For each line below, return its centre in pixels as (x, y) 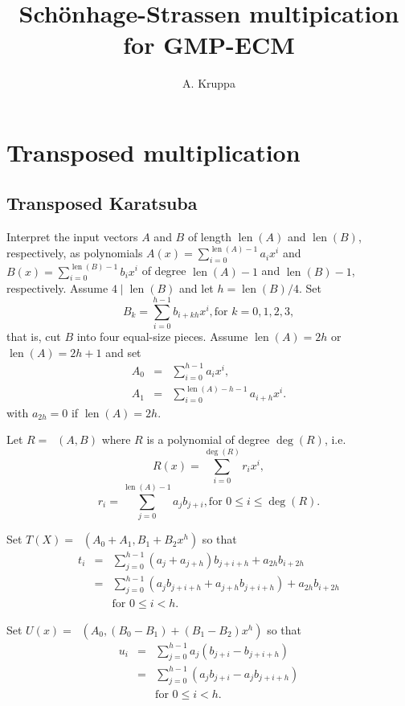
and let (196, 288)
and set (123, 352)
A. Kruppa (209, 83)
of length (209, 237)
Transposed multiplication (153, 152)
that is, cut (34, 337)
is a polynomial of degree (208, 439)
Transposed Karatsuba (102, 203)
